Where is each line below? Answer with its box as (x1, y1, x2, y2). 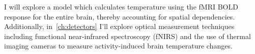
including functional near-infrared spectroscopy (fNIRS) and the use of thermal (4, 30, 251, 41)
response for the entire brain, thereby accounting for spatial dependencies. (4, 11, 235, 21)
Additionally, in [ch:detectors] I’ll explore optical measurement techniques (4, 21, 235, 31)
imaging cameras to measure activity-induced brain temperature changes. (4, 40, 233, 51)
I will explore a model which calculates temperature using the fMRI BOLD (4, 1, 238, 11)
